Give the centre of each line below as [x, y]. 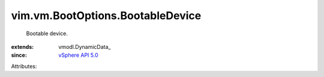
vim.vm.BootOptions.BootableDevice [106, 16]
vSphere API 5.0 [78, 55]
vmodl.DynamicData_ [85, 47]
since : [19, 55]
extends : [22, 47]
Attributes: [24, 66]
